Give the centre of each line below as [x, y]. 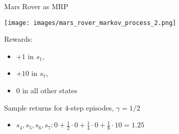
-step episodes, [91, 107]
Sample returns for [33, 107]
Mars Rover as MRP [36, 6]
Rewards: [18, 39]
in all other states [50, 90]
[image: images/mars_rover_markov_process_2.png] [90, 23]
